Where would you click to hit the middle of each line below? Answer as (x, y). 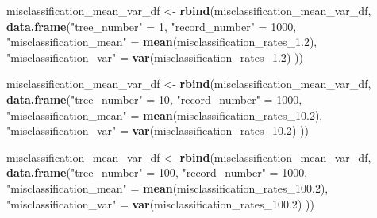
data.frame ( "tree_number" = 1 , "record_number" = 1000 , (152, 26)
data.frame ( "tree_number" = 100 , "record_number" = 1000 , (157, 172)
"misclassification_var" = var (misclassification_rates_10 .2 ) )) (158, 130)
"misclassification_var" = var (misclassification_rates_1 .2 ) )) (155, 57)
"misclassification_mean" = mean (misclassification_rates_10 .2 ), (165, 115)
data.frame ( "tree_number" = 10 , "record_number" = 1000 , (154, 99)
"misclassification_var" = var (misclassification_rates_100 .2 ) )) (160, 203)
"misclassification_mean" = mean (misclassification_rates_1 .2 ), (162, 42)
